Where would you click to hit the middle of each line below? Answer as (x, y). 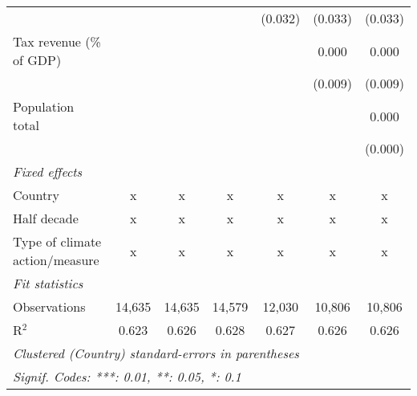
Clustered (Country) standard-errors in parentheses (156, 353)
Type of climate (57, 241)
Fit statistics (48, 283)
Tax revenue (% (57, 41)
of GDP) (37, 60)
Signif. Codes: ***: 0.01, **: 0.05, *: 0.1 (127, 376)
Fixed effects (48, 171)
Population (44, 106)
